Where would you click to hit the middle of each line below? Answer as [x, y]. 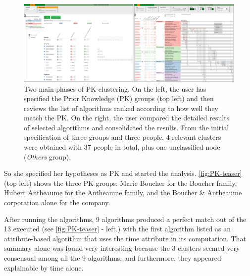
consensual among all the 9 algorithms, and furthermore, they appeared [113, 258]
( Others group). [48, 156]
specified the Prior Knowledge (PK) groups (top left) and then [119, 98]
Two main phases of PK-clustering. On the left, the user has [115, 88]
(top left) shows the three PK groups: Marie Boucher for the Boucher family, [121, 183]
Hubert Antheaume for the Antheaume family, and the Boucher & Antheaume [123, 193]
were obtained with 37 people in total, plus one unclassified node [122, 147]
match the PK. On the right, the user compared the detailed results [127, 118]
